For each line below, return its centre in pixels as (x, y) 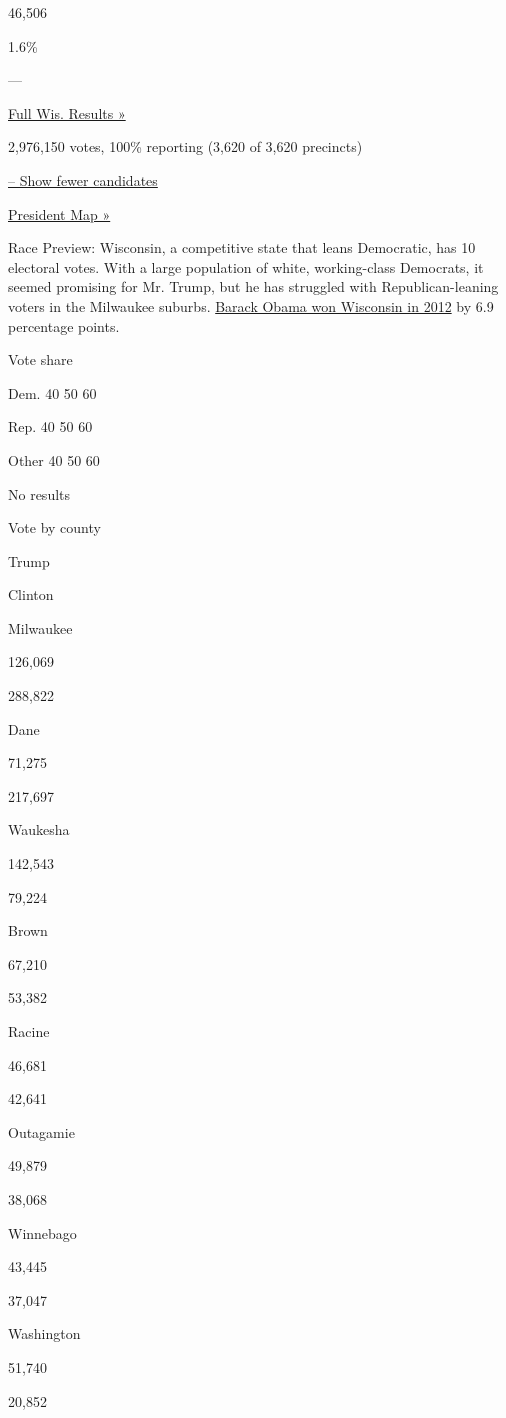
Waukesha (39, 829)
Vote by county (54, 527)
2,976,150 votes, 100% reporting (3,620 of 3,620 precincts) (185, 146)
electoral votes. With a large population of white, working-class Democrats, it (246, 266)
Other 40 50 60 (54, 459)
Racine (29, 1031)
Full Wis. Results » (67, 112)
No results (39, 493)
